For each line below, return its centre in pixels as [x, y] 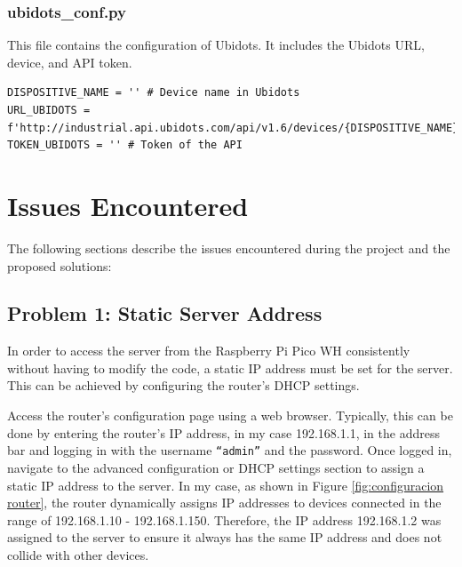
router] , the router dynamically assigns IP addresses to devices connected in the [224, 503]
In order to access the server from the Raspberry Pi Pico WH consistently [209, 351]
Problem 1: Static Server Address [165, 313]
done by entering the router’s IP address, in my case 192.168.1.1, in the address [223, 432]
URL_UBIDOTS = [49, 110]
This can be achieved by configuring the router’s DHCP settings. [183, 385]
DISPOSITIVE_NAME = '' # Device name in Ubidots [154, 93]
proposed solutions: [60, 265]
